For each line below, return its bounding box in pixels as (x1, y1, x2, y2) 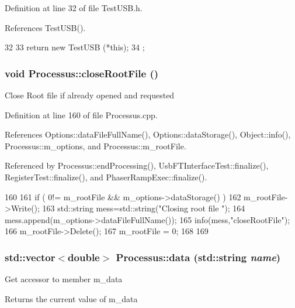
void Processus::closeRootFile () (5, 66, 159, 80)
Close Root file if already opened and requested (5, 89, 175, 101)
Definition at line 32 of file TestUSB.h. (5, 2, 143, 13)
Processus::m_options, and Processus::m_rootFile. (5, 139, 186, 152)
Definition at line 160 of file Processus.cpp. (5, 108, 158, 121)
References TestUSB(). (5, 21, 86, 33)
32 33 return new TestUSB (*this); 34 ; (5, 41, 145, 53)
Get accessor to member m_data (5, 273, 123, 285)
